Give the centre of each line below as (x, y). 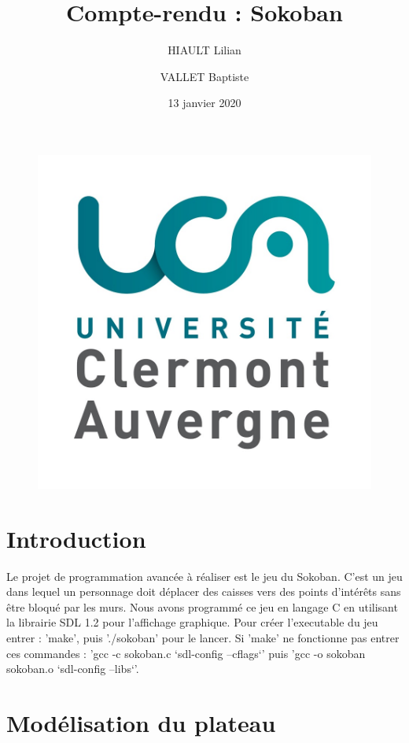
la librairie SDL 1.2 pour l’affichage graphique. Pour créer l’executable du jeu (192, 622)
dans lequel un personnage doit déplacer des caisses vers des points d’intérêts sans (204, 591)
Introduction (76, 538)
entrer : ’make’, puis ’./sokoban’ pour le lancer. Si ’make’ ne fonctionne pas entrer (203, 638)
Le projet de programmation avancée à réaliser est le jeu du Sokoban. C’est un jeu (204, 576)
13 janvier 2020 (204, 103)
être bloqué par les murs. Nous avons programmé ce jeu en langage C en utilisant (202, 606)
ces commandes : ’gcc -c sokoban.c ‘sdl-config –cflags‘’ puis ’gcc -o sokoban (186, 653)
